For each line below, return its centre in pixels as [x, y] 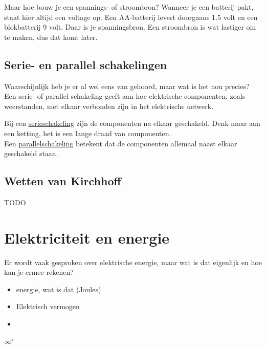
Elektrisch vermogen [48, 306]
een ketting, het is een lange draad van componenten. [88, 133]
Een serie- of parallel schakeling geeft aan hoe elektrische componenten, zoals [125, 96]
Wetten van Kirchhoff [63, 181]
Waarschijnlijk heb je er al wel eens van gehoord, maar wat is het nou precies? [127, 86]
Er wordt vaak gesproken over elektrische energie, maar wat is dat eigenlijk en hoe [133, 262]
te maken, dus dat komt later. [51, 37]
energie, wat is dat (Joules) [59, 289]
